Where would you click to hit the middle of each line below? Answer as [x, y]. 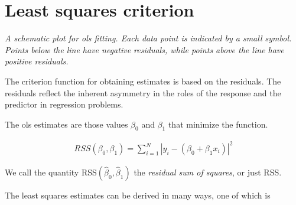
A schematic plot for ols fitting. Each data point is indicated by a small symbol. [148, 38]
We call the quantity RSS [51, 172]
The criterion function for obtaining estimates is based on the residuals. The [143, 81]
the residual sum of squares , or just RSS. [208, 172]
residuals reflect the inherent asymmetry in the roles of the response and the [143, 92]
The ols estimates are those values [66, 124]
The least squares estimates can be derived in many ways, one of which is [138, 195]
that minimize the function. [218, 124]
